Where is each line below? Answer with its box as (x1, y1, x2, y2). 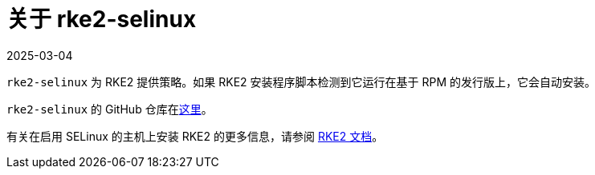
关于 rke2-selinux (6, 6, 197, 33)
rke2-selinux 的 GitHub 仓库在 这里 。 (6, 101, 213, 116)
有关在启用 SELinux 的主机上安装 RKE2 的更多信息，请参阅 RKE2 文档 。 (6, 129, 384, 143)
